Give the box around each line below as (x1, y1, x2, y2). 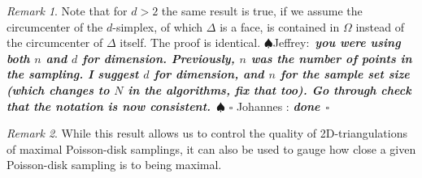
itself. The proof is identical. (120, 34, 261, 51)
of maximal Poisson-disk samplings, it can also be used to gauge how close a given (7, 140, 416, 157)
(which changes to (7, 81, 110, 98)
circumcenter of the (7, 18, 103, 35)
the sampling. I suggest (7, 66, 139, 83)
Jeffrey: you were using (272, 34, 401, 51)
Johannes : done (236, 97, 320, 114)
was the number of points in (250, 49, 412, 66)
